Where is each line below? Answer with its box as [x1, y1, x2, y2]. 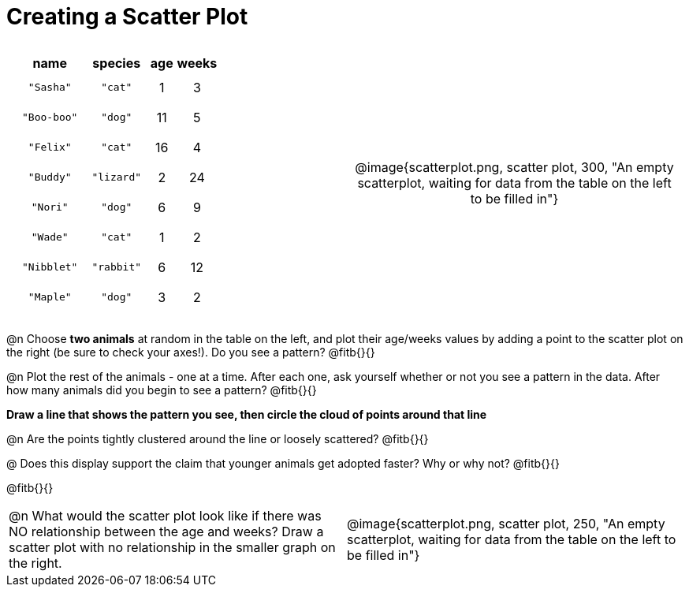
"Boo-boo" [22, 111, 78, 124]
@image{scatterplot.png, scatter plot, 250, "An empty [347, 515, 665, 531]
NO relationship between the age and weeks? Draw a [9, 523, 324, 539]
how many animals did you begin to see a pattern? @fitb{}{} [6, 382, 317, 397]
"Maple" [28, 291, 72, 304]
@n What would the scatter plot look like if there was [9, 507, 322, 524]
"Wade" [31, 231, 69, 244]
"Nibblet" [22, 261, 78, 274]
